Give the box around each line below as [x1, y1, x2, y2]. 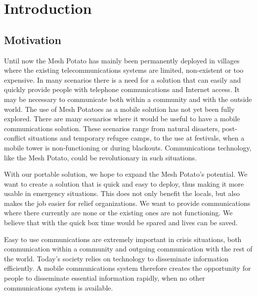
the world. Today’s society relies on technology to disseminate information [4, 253, 229, 263]
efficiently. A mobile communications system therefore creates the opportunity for [4, 263, 251, 273]
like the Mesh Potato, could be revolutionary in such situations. [4, 152, 197, 162]
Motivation [4, 32, 61, 47]
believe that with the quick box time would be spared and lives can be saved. [4, 217, 238, 228]
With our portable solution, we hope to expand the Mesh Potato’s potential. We [4, 169, 248, 179]
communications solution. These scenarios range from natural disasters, [4, 123, 220, 133]
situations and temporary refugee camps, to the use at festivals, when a [28, 133, 245, 143]
